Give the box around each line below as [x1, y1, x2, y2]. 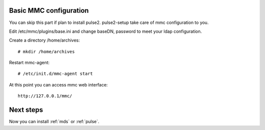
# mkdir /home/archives [18, 49, 75, 54]
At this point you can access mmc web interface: [9, 82, 108, 87]
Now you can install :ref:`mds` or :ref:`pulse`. [9, 119, 100, 125]
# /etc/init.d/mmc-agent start [18, 71, 93, 77]
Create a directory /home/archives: [9, 37, 80, 43]
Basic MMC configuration [9, 6, 89, 15]
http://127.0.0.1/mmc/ [18, 93, 73, 99]
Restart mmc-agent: [9, 60, 50, 65]
